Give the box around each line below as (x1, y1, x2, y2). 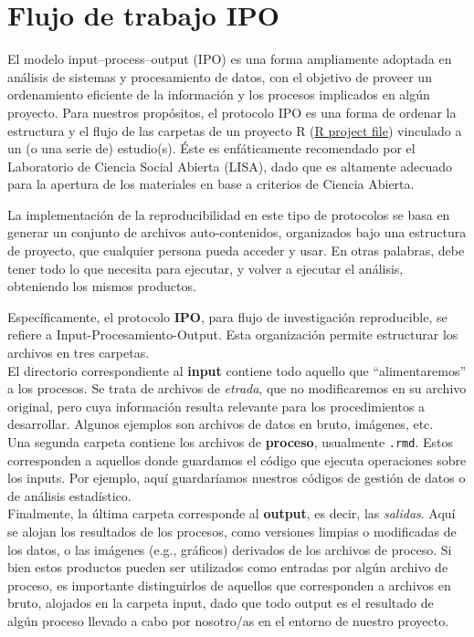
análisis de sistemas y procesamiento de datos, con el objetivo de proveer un (7, 67, 432, 86)
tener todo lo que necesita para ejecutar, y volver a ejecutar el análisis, (7, 258, 404, 277)
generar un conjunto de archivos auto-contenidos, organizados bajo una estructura (7, 223, 467, 242)
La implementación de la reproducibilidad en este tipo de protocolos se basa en (7, 204, 450, 224)
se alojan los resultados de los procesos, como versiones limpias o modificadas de (7, 522, 457, 541)
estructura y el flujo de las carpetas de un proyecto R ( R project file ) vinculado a (7, 120, 462, 140)
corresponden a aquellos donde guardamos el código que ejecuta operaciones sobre (7, 450, 467, 469)
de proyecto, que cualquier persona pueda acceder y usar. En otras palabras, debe (7, 241, 465, 260)
